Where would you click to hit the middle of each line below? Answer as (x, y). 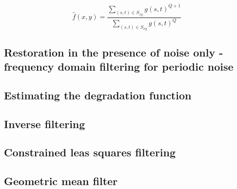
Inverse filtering (45, 123)
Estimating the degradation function (98, 95)
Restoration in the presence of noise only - (114, 52)
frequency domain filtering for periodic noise (119, 66)
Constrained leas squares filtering (90, 152)
